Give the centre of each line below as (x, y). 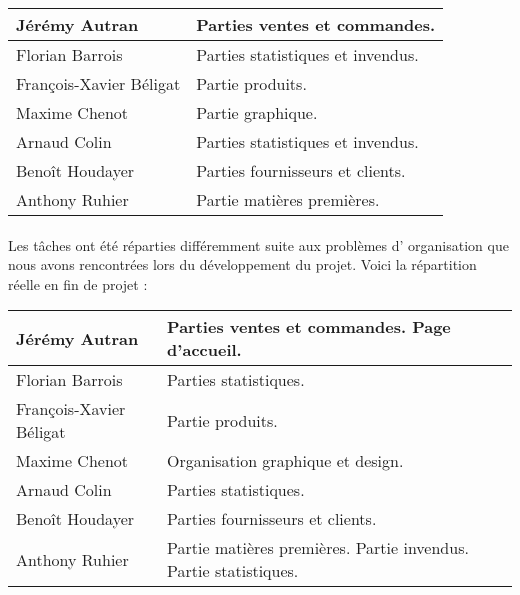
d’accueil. (204, 350)
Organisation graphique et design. (285, 461)
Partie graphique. (257, 112)
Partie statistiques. (233, 571)
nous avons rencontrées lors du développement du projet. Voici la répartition (242, 264)
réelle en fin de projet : (78, 283)
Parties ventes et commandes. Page (309, 327)
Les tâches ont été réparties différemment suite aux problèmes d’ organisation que (258, 244)
